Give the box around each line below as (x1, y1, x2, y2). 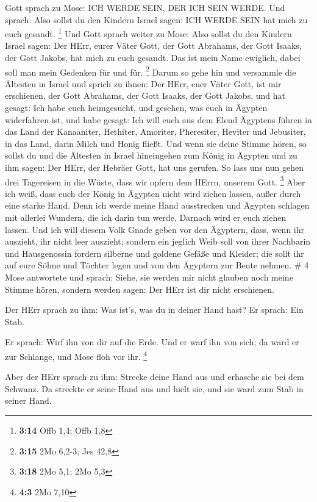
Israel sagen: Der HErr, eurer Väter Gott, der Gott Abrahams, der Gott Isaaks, (5, 39, 302, 52)
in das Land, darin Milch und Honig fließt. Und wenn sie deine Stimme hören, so (5, 137, 307, 149)
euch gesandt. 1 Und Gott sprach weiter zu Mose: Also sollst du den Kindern (5, 26, 292, 40)
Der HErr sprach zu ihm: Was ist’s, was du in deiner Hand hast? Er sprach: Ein (5, 303, 304, 316)
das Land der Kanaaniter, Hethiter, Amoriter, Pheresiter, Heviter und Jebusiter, (5, 125, 306, 138)
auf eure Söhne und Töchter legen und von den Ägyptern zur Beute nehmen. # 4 (5, 259, 309, 271)
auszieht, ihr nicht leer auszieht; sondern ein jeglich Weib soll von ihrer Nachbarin (5, 235, 311, 248)
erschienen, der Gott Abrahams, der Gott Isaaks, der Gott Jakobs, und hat (5, 89, 285, 102)
